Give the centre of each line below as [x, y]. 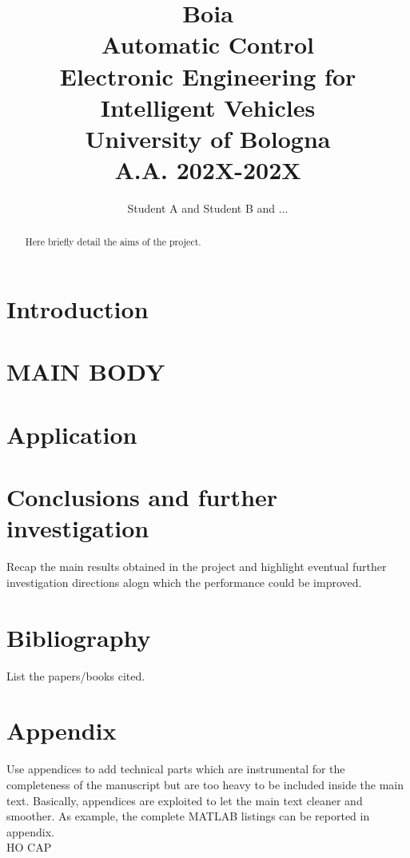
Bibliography [79, 637]
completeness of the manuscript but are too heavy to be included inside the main [205, 784]
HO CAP [29, 847]
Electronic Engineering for [208, 76]
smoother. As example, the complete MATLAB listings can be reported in [188, 816]
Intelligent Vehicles [208, 107]
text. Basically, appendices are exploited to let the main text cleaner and [185, 800]
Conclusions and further [142, 497]
